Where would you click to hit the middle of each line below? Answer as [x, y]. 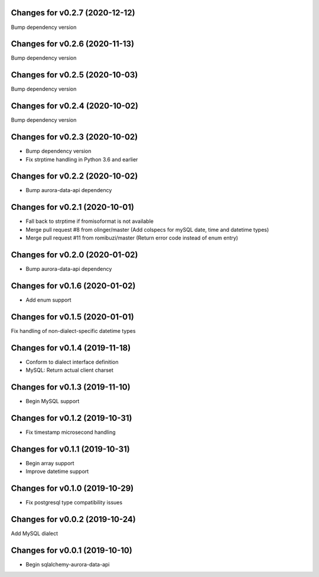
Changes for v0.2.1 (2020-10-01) [72, 207]
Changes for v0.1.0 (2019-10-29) [72, 489]
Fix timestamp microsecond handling [71, 432]
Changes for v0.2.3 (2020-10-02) [74, 137]
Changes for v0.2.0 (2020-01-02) [74, 255]
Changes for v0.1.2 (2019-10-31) [71, 418]
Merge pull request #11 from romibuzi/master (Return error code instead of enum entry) [132, 238]
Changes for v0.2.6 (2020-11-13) [73, 44]
